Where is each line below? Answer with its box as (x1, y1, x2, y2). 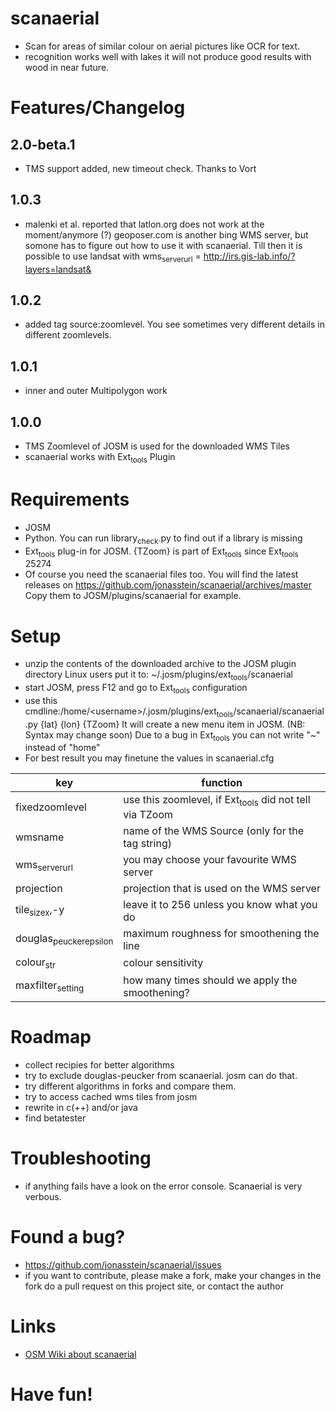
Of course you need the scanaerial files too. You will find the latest (24, 568, 299, 581)
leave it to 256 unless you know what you (123, 897, 318, 911)
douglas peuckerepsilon (15, 932, 114, 947)
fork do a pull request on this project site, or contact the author (24, 1280, 284, 1292)
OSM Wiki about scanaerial (24, 1348, 137, 1360)
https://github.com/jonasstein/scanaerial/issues (24, 1258, 222, 1271)
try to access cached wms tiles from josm (24, 1090, 198, 1102)
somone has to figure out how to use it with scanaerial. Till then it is (24, 239, 303, 251)
